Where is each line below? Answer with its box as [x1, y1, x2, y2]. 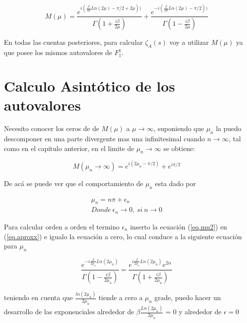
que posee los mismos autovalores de [4, 47, 113, 57]
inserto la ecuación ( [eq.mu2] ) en [130, 221, 228, 231]
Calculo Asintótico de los [4, 76, 175, 95]
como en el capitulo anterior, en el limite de [4, 143, 134, 153]
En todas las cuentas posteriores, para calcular [4, 37, 143, 47]
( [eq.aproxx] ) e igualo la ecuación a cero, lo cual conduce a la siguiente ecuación [4, 231, 242, 241]
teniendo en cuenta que [4, 292, 73, 303]
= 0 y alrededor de [165, 306, 222, 317]
